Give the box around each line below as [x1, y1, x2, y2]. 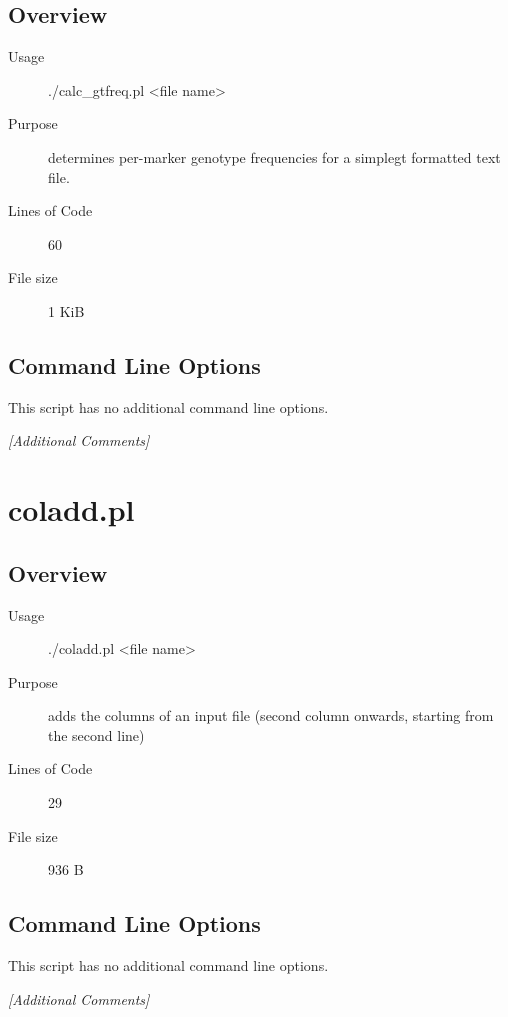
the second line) [48, 724, 145, 745]
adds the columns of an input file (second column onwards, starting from [48, 705, 494, 726]
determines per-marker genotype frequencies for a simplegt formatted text [48, 146, 501, 167]
